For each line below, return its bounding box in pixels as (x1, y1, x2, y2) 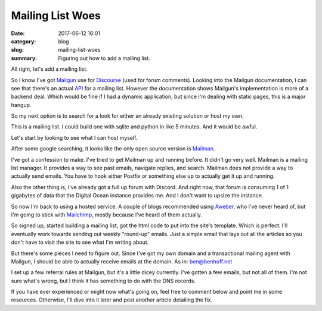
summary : (11, 54, 38, 62)
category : (11, 37, 36, 45)
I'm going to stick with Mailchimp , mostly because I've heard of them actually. (11, 211, 202, 218)
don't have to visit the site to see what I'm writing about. (11, 238, 149, 246)
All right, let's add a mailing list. (11, 65, 88, 73)
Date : (11, 30, 25, 37)
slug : (11, 46, 24, 54)
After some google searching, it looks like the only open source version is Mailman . (11, 145, 215, 152)
